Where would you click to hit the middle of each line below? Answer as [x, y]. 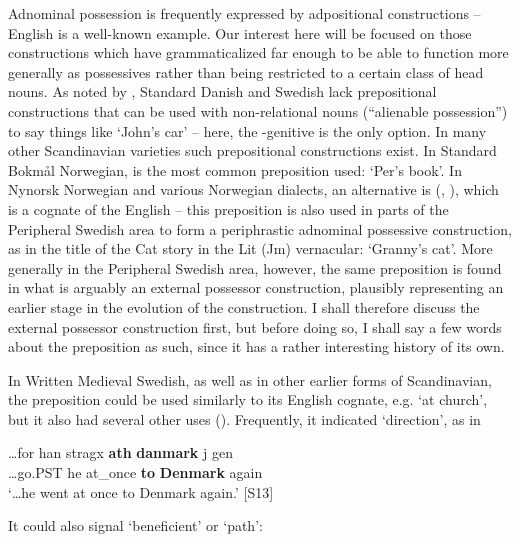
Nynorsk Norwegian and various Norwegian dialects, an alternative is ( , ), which [253, 189]
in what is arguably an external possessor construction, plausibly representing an [256, 287]
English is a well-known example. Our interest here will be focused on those [240, 32]
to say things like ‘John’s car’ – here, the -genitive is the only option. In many [247, 130]
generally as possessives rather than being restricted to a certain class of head [246, 71]
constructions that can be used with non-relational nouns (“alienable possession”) [258, 110]
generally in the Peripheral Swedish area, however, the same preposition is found [255, 267]
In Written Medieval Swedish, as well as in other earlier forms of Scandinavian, [250, 379]
